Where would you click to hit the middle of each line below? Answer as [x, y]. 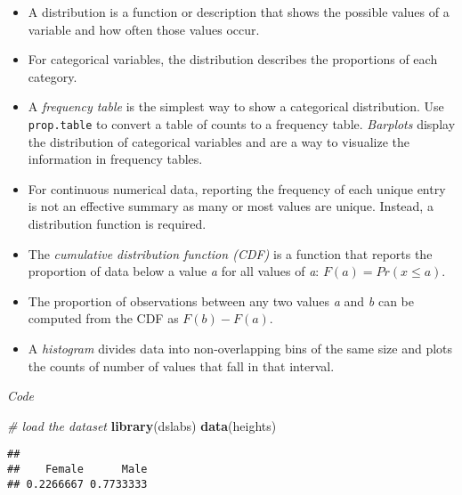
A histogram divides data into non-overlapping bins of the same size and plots [240, 348]
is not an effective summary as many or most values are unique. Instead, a [231, 206]
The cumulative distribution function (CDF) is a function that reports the [230, 253]
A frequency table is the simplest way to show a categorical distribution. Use [236, 106]
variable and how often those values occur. [144, 29]
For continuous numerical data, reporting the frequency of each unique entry [237, 188]
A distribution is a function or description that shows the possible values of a [239, 12]
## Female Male [77, 469]
